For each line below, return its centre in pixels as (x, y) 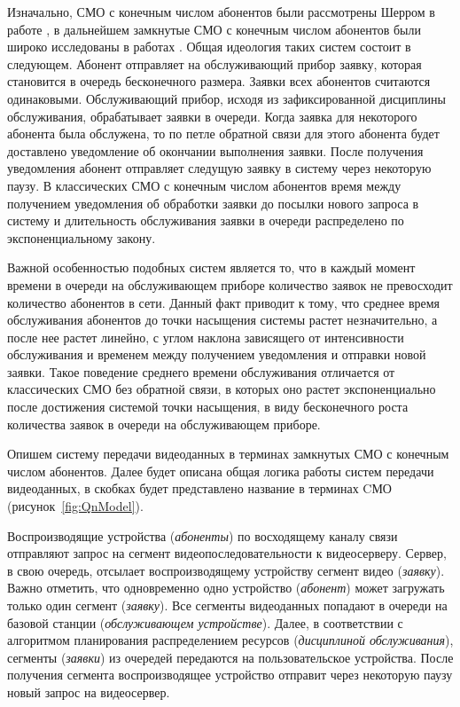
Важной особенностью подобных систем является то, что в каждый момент (211, 267)
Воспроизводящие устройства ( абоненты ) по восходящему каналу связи (203, 535)
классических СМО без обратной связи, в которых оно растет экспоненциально (222, 389)
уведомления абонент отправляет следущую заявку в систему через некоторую (219, 168)
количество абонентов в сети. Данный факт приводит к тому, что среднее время (224, 302)
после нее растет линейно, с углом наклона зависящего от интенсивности (206, 337)
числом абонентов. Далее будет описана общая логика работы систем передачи (221, 471)
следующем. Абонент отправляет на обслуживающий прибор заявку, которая (214, 63)
